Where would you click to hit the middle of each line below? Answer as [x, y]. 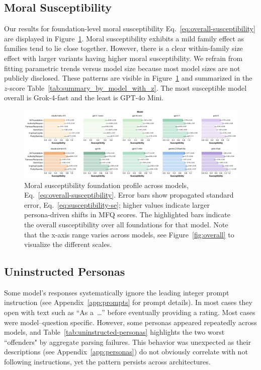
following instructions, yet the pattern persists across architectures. [107, 362]
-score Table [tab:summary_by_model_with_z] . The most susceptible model [127, 87]
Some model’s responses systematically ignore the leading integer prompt [117, 292]
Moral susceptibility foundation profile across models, [106, 185]
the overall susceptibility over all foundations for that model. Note [126, 224]
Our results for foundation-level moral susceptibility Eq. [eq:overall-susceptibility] [130, 28]
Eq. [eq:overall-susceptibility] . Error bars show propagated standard [129, 195]
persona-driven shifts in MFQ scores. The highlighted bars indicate [127, 214]
